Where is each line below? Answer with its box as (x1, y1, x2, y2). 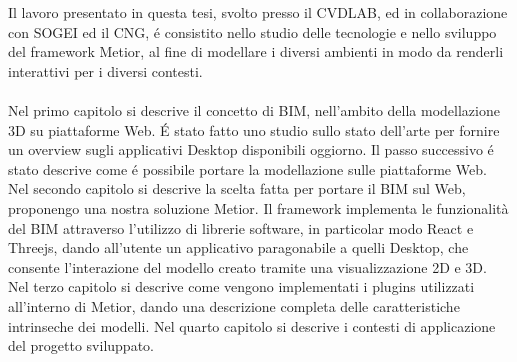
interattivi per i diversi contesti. (8, 60, 203, 81)
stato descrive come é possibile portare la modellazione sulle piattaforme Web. (8, 158, 487, 179)
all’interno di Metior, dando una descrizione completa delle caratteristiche (8, 295, 460, 316)
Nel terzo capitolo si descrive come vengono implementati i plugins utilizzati (8, 276, 475, 297)
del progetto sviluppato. (8, 335, 154, 356)
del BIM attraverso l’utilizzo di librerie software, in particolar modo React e (8, 217, 474, 238)
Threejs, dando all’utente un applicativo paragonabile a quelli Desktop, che (8, 237, 469, 258)
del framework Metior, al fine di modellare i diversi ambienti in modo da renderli (8, 41, 504, 62)
